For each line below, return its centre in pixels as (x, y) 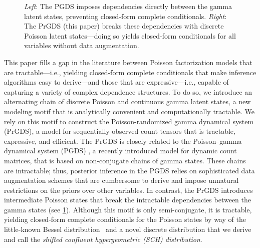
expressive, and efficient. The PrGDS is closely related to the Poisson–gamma (123, 141)
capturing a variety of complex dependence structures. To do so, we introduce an (128, 91)
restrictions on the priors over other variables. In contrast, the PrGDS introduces (128, 190)
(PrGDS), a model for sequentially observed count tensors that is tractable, (120, 131)
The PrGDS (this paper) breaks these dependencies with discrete (124, 26)
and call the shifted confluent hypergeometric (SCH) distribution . (103, 239)
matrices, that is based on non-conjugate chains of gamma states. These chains (125, 160)
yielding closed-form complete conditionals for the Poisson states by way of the (125, 219)
